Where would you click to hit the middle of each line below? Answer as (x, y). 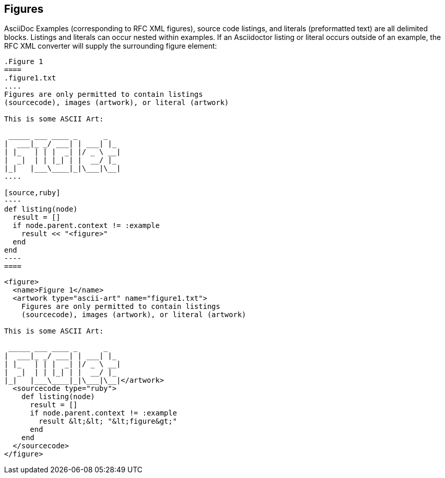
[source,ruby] (32, 193)
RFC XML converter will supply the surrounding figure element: (111, 46)
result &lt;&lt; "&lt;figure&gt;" (108, 421)
